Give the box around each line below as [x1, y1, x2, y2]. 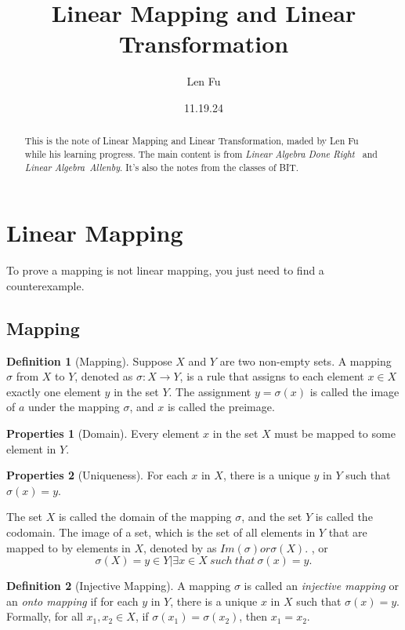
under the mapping [28, 399, 120, 415]
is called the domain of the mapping [58, 508, 232, 525]
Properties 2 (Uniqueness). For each [6, 467, 188, 483]
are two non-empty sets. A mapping [219, 352, 392, 369]
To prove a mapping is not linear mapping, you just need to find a [6, 262, 324, 279]
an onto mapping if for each [6, 592, 139, 609]
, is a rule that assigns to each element [179, 368, 364, 384]
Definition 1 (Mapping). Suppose [6, 352, 172, 369]
